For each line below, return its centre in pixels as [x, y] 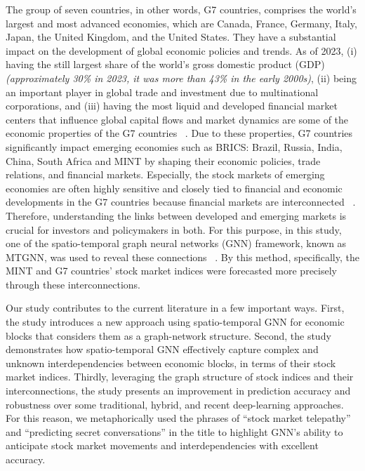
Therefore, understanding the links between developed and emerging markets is [176, 215]
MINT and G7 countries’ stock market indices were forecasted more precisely [171, 271]
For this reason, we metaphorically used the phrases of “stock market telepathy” [178, 418]
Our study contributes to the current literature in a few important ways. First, [175, 308]
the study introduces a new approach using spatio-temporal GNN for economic [175, 322]
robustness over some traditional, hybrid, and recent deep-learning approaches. [175, 404]
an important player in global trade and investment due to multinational [162, 92]
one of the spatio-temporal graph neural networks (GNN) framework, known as [176, 243]
